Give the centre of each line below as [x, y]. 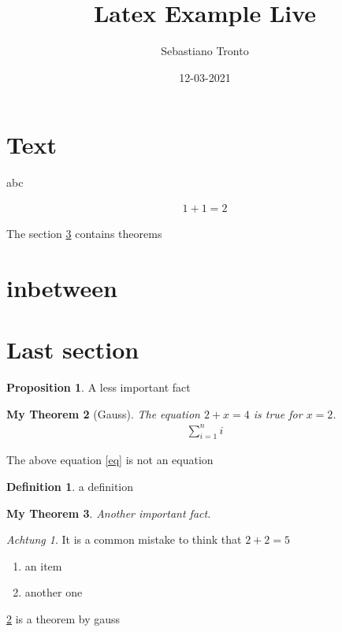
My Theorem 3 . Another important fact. [109, 513]
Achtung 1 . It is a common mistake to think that [124, 539]
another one [54, 592]
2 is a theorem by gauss [63, 619]
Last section [73, 349]
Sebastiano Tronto [205, 51]
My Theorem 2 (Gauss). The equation [103, 413]
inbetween [62, 287]
